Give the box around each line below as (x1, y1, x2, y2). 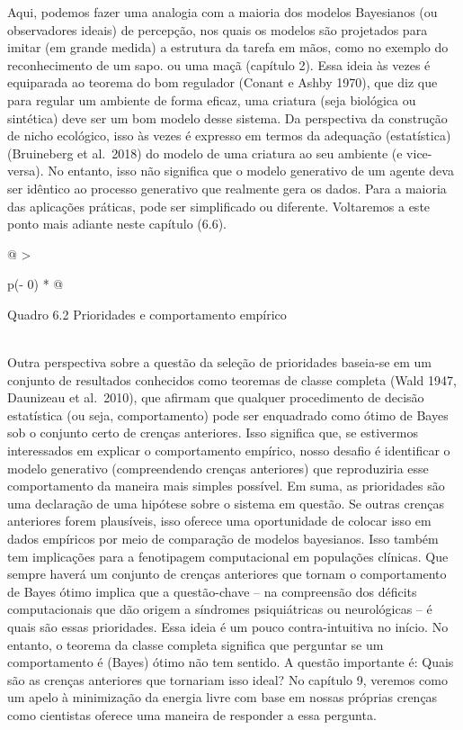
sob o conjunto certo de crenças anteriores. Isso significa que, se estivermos (7, 423, 418, 442)
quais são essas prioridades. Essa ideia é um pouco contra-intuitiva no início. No (7, 617, 449, 635)
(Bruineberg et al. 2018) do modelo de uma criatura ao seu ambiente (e (7, 143, 403, 162)
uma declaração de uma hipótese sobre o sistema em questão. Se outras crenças (7, 493, 444, 512)
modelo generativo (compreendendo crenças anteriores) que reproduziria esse (7, 458, 429, 477)
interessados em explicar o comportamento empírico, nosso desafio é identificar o (7, 441, 450, 460)
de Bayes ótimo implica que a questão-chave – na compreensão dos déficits (7, 581, 417, 600)
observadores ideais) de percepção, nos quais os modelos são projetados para (7, 20, 428, 39)
